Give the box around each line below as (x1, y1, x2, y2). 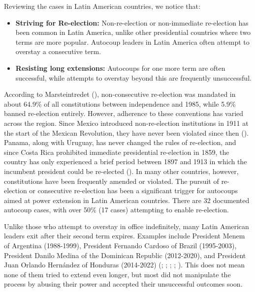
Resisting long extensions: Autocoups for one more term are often (15, 62, 225, 73)
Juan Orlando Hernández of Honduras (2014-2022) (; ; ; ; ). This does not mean (4, 260, 245, 270)
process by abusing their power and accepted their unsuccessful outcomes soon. (4, 279, 243, 289)
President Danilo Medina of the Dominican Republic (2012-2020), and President (4, 250, 246, 260)
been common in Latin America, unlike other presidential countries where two (15, 27, 251, 37)
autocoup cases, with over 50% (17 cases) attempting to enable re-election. (4, 204, 229, 215)
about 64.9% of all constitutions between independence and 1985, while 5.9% (4, 98, 236, 109)
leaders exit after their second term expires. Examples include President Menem (4, 231, 245, 241)
